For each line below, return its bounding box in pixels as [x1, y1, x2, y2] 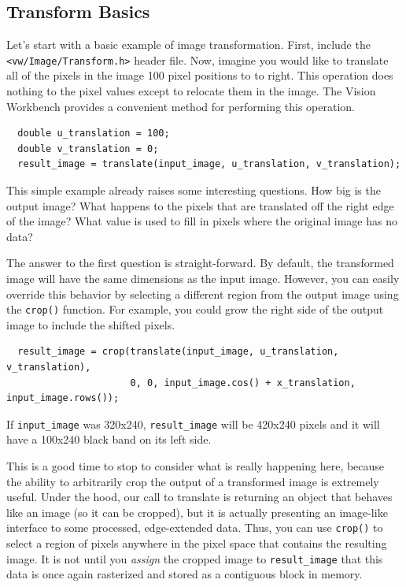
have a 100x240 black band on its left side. [6, 431, 212, 448]
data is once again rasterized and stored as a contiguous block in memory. [6, 566, 363, 582]
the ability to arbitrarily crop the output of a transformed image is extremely [6, 473, 379, 489]
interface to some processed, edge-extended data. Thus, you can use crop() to [6, 519, 383, 536]
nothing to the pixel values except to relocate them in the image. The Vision [6, 83, 376, 99]
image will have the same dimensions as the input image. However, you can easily [6, 269, 400, 286]
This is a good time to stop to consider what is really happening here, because [6, 458, 385, 474]
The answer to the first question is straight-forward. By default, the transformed [6, 254, 394, 271]
